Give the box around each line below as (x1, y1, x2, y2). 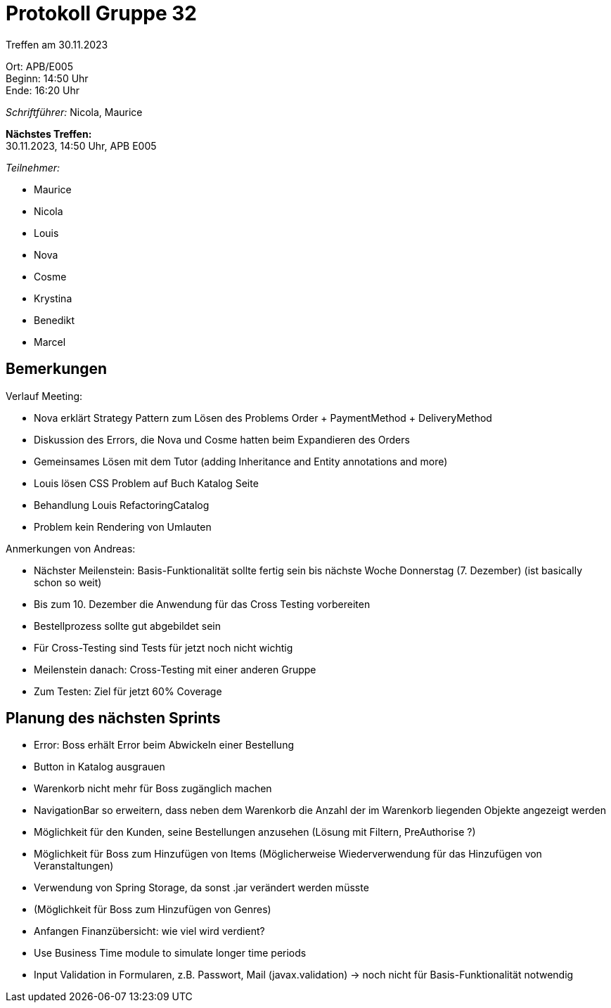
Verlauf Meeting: (6, 389, 83, 402)
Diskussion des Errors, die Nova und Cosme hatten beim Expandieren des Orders (34, 433, 410, 446)
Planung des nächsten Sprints (6, 709, 221, 728)
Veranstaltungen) (34, 860, 114, 872)
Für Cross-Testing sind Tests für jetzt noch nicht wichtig (34, 641, 293, 654)
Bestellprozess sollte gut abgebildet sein (34, 619, 221, 632)
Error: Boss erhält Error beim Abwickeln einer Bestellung (34, 739, 295, 751)
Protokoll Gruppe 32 (6, 1, 197, 25)
